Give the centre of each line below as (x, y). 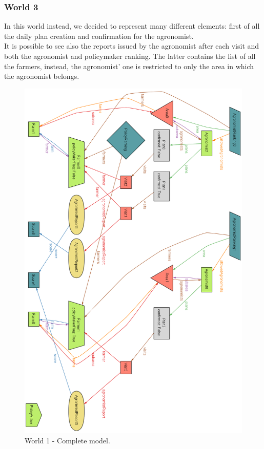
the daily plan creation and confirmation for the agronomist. (99, 36)
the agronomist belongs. (42, 76)
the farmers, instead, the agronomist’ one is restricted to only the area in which (129, 66)
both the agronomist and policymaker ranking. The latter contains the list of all (130, 56)
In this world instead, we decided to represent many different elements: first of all (132, 26)
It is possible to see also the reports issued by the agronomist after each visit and (132, 46)
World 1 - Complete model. (67, 440)
